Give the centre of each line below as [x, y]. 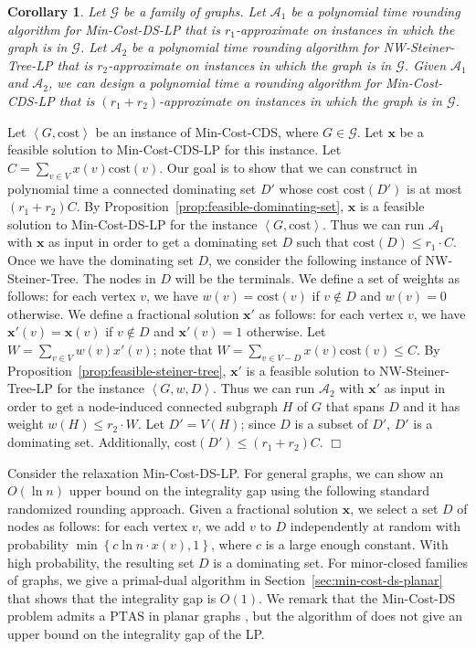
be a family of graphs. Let [195, 11]
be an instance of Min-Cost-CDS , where [207, 131]
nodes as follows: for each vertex [98, 526]
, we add [222, 526]
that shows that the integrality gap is [112, 597]
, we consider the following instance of [315, 259]
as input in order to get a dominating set [163, 242]
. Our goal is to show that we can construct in [288, 167]
